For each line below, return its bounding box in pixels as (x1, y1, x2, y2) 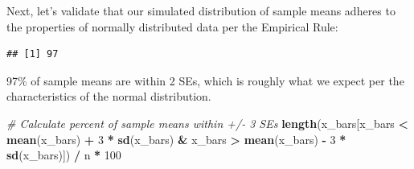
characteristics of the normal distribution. (6, 88, 211, 105)
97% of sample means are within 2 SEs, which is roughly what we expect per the (6, 72, 404, 89)
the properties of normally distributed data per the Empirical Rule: (6, 18, 338, 35)
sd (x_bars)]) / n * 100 (6, 146, 121, 163)
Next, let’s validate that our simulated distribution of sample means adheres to (6, 2, 396, 19)
